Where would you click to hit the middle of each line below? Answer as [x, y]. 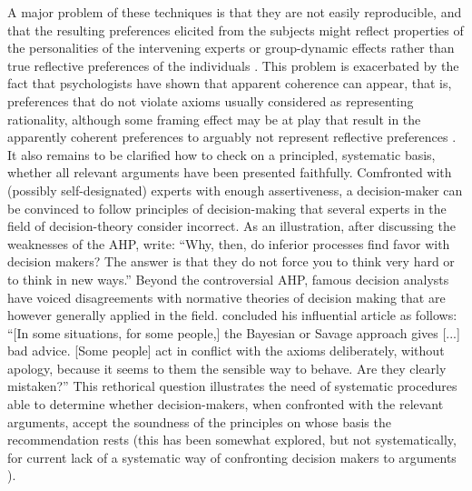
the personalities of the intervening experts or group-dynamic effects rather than [231, 48]
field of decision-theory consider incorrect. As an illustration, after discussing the [231, 226]
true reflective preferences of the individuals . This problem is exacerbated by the [233, 65]
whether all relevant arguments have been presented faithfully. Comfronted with [230, 172]
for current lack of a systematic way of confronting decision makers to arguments [232, 457]
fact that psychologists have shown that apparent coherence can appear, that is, [230, 83]
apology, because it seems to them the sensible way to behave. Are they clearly [227, 368]
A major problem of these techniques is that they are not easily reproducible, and [235, 12]
